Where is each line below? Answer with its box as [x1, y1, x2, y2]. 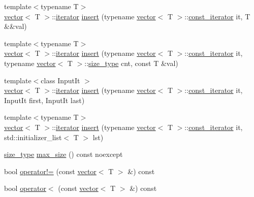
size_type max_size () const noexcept [4, 149, 123, 159]
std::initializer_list [4, 132, 62, 142]
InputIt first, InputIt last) [4, 94, 85, 105]
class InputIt [41, 75, 80, 85]
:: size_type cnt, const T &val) [84, 57, 178, 68]
